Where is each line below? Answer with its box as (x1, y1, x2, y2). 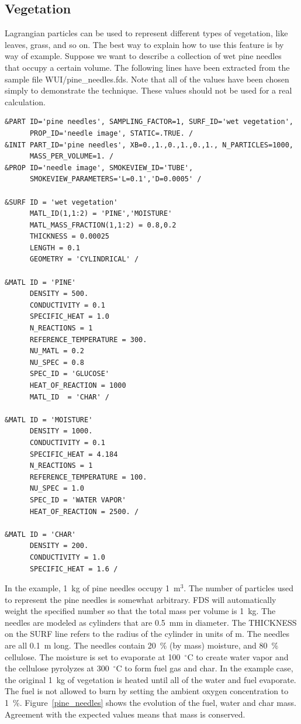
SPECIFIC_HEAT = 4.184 (29, 450, 118, 458)
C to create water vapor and (187, 650, 289, 663)
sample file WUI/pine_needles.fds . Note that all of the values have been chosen (5, 73, 289, 85)
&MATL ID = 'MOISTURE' (5, 415, 93, 424)
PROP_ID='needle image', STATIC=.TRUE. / (29, 129, 193, 137)
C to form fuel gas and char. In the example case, (116, 662, 293, 674)
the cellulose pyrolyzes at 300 (5, 662, 109, 674)
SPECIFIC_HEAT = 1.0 (29, 312, 109, 321)
